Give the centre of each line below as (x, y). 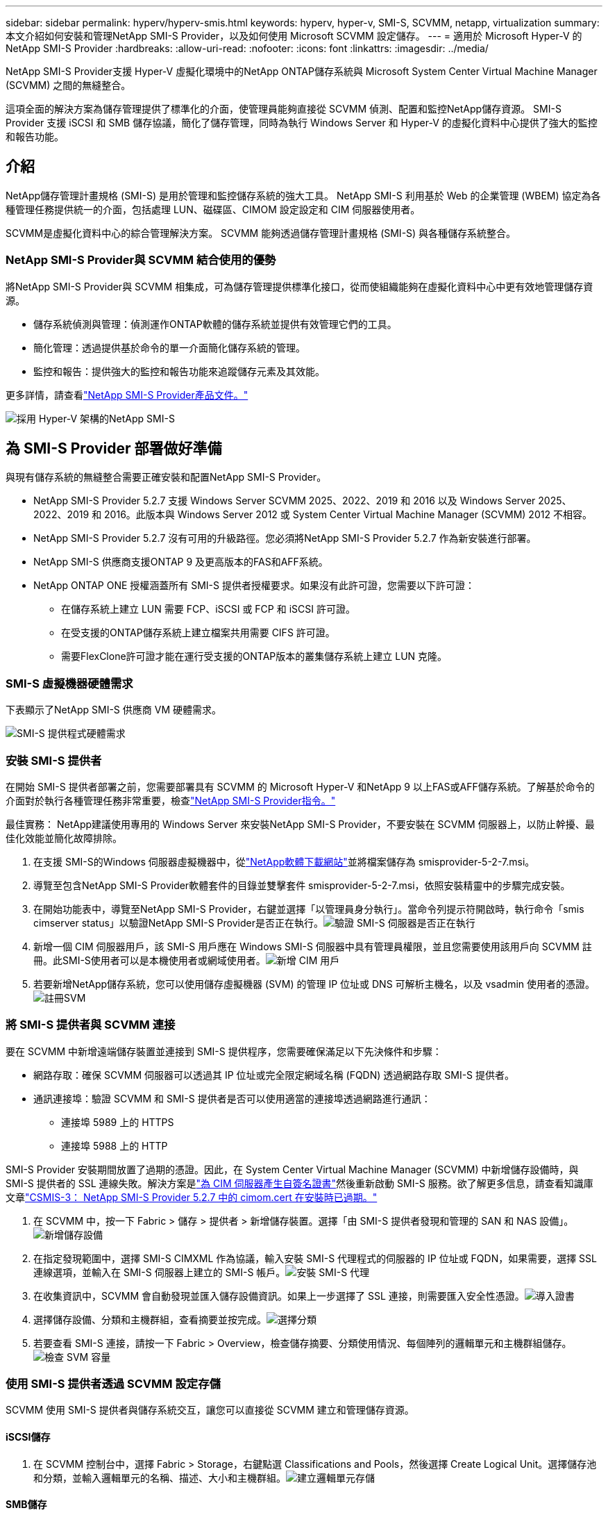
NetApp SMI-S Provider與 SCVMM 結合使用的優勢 (141, 260)
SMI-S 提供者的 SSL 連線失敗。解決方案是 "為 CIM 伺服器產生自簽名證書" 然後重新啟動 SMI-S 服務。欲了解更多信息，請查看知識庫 (299, 1183)
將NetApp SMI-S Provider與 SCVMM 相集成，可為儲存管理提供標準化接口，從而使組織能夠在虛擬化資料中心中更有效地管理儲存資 (299, 286)
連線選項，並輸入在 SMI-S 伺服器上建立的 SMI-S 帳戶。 (160, 1272)
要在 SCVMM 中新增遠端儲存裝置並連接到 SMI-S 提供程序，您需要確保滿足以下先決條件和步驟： (224, 1051)
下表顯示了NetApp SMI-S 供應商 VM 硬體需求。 (113, 710)
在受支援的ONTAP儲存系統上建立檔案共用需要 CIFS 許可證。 (198, 633)
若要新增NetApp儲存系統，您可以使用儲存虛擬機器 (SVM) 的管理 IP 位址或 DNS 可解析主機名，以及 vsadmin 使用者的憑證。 (314, 984)
